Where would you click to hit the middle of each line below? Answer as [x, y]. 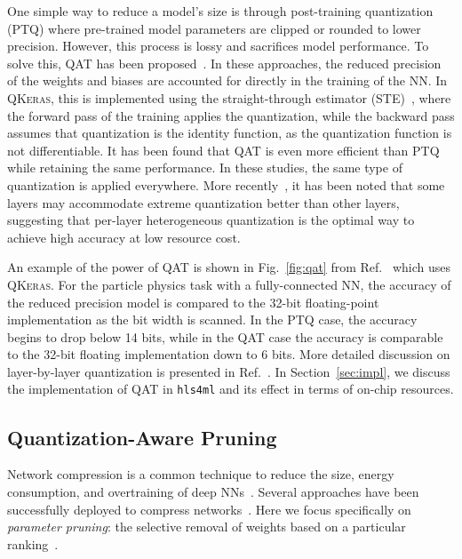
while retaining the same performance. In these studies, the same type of [205, 168]
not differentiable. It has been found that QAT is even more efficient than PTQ [223, 150]
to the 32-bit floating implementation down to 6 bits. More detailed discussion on [229, 354]
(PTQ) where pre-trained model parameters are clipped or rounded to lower [214, 28]
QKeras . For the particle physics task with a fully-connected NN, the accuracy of [229, 284]
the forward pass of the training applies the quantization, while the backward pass [231, 115]
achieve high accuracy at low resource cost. [124, 237]
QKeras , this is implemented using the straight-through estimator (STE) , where [229, 97]
